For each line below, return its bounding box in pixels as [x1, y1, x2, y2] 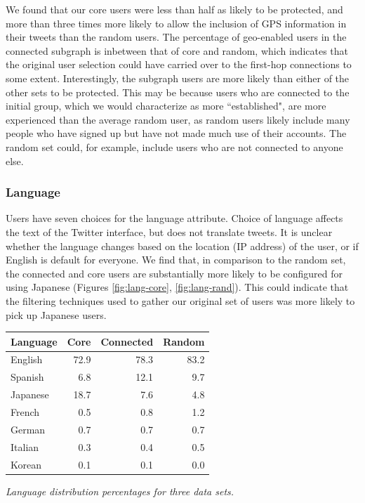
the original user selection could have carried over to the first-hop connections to [6, 57, 352, 72]
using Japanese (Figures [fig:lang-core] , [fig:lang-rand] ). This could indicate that [6, 280, 349, 294]
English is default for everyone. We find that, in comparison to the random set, [6, 252, 346, 267]
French [11, 404, 40, 419]
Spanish [11, 370, 44, 384]
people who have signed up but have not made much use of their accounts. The [6, 126, 347, 141]
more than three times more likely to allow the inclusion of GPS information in [6, 15, 347, 30]
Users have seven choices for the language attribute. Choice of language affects [6, 211, 343, 226]
